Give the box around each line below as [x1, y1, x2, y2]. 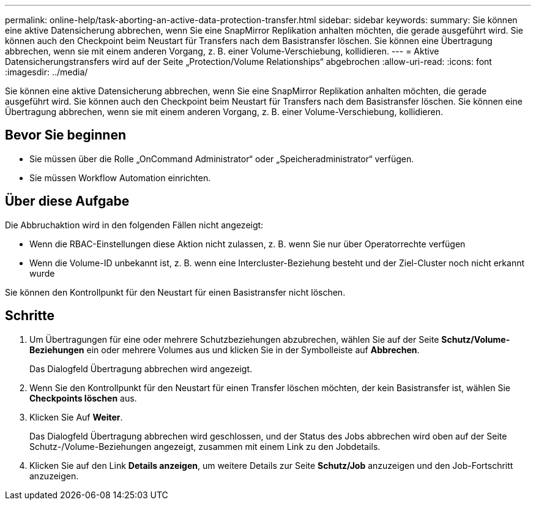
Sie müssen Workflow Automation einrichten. [29, 172, 211, 183]
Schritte [5, 308, 54, 324]
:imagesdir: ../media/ [5, 67, 88, 77]
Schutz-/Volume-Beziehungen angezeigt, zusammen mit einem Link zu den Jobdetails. [29, 441, 381, 452]
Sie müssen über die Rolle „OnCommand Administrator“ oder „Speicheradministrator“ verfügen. [29, 153, 414, 164]
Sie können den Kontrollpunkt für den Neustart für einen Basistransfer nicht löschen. [5, 286, 346, 297]
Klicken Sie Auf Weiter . [29, 411, 123, 422]
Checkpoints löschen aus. [29, 392, 137, 403]
